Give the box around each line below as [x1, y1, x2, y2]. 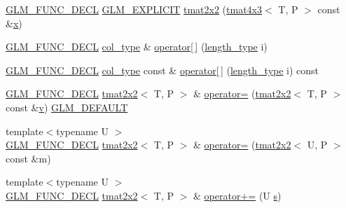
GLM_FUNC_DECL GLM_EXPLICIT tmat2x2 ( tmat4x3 [6, 2, 263, 16]
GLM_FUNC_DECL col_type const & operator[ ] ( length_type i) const [6, 62, 319, 77]
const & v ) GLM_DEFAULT [6, 99, 128, 114]
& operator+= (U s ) [193, 188, 282, 202]
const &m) [6, 151, 51, 165]
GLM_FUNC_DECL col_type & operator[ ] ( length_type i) [6, 39, 268, 54]
